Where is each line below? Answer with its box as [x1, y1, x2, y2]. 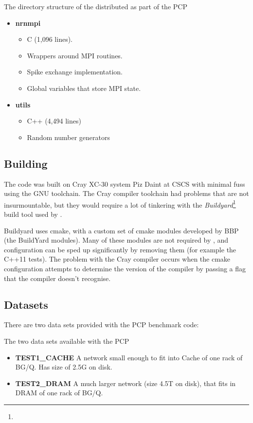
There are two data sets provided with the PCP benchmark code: [4, 319, 199, 330]
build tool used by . [4, 209, 62, 219]
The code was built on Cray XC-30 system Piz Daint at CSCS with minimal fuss [4, 178, 245, 189]
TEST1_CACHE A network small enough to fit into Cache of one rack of [15, 352, 243, 362]
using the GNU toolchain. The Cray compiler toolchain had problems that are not [4, 188, 249, 198]
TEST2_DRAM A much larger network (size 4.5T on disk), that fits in [15, 378, 236, 388]
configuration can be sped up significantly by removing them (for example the [4, 244, 236, 254]
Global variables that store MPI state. [27, 83, 141, 93]
